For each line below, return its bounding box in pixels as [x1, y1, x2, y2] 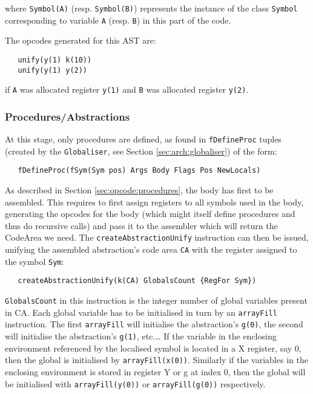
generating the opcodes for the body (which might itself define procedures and [5, 207, 295, 220]
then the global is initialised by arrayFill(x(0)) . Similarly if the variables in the [5, 353, 308, 366]
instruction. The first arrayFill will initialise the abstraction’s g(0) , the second [5, 318, 303, 330]
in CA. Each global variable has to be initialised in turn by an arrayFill [5, 306, 277, 318]
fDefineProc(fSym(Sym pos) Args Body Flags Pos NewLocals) [18, 166, 261, 175]
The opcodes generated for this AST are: [5, 34, 156, 47]
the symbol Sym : [5, 255, 64, 267]
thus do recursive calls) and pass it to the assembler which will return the [5, 219, 278, 232]
